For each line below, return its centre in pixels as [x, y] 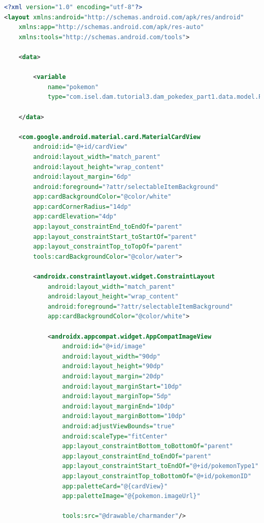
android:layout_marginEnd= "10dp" [119, 406]
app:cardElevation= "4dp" [75, 217]
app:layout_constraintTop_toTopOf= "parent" [108, 247]
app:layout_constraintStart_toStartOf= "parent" [115, 237]
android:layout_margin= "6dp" [82, 177]
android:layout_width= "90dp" [111, 356]
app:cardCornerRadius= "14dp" [82, 207]
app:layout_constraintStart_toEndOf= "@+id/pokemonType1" [160, 466]
